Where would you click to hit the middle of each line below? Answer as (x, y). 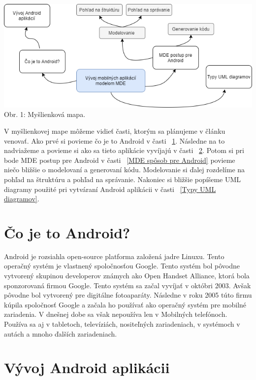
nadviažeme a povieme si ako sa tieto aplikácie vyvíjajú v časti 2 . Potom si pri (124, 150)
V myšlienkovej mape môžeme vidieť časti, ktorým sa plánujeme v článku (115, 131)
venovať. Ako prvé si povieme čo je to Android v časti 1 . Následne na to (114, 140)
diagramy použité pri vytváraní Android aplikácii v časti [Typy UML (110, 189)
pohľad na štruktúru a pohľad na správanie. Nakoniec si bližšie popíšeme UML (123, 179)
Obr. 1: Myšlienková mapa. (45, 114)
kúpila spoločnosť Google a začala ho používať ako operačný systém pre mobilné (125, 304)
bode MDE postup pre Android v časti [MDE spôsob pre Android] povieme (120, 160)
